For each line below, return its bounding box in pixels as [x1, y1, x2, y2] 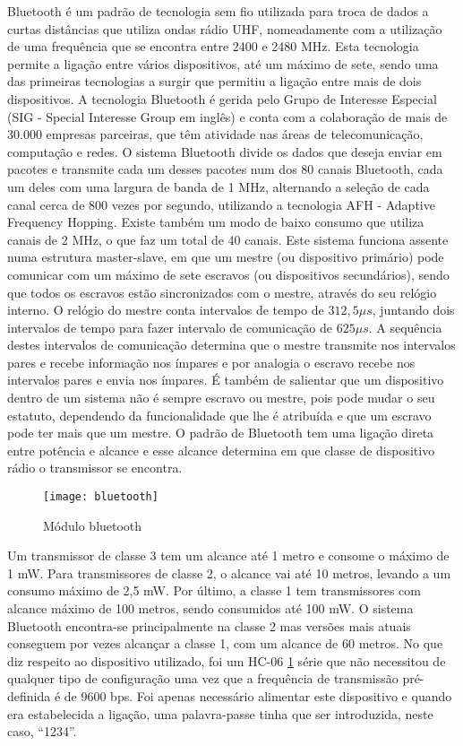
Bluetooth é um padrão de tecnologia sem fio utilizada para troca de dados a [7, 2, 429, 20]
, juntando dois [372, 300, 455, 319]
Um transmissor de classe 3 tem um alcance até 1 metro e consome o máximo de [7, 546, 450, 565]
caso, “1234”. [7, 722, 77, 741]
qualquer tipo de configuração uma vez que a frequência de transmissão [7, 669, 399, 688]
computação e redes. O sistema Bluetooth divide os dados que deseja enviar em [7, 142, 442, 160]
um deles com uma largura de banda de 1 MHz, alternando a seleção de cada [7, 177, 430, 195]
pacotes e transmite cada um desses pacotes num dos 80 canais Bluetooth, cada [7, 160, 443, 178]
